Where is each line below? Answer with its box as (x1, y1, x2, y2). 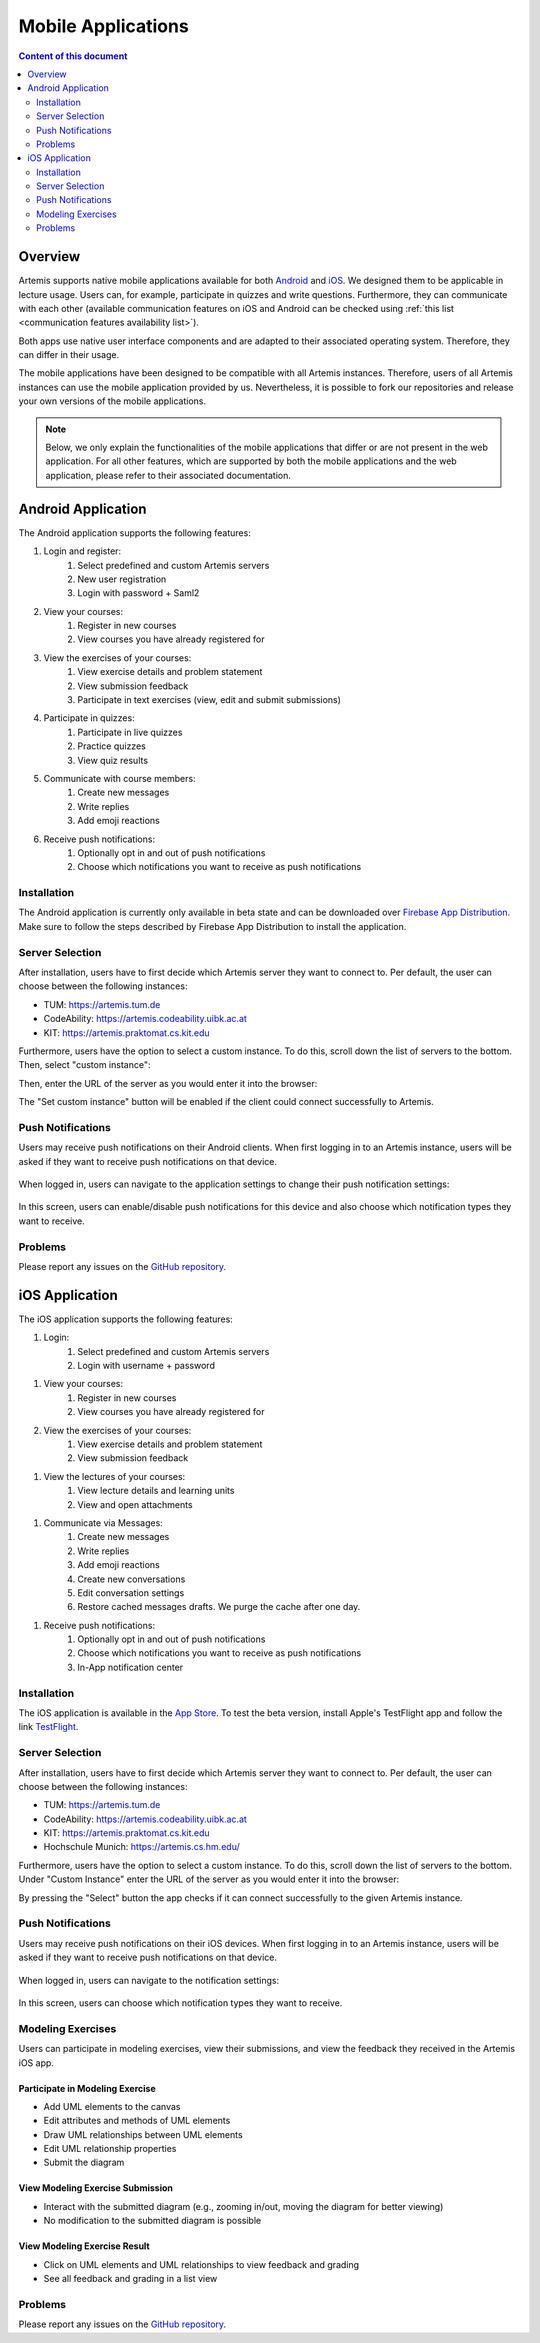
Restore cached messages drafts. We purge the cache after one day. (77, 1601, 361, 1613)
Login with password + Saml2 (77, 587, 200, 599)
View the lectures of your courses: (43, 1470, 186, 1482)
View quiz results (77, 754, 149, 766)
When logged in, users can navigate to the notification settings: (18, 1974, 280, 1986)
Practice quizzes (77, 740, 147, 752)
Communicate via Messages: (43, 1516, 164, 1529)
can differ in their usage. (18, 349, 120, 361)
